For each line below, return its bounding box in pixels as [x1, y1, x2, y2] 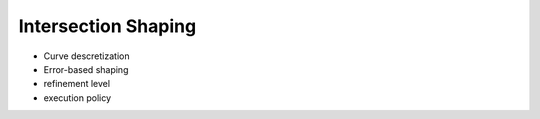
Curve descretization [43, 50, 130, 62]
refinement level [43, 78, 110, 90]
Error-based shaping [43, 63, 129, 75]
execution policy [43, 91, 112, 104]
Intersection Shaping [18, 15, 197, 37]
